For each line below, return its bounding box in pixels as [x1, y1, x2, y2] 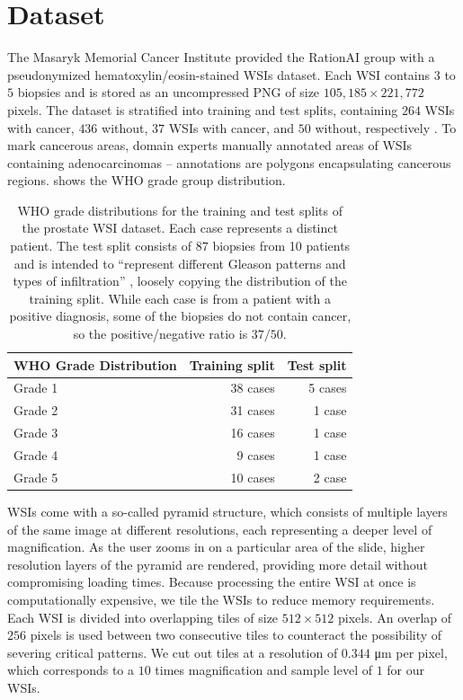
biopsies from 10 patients [212, 236, 351, 255]
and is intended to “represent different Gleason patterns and [13, 253, 346, 272]
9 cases [236, 446, 275, 464]
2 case [313, 467, 347, 486]
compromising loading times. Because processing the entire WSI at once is [7, 572, 416, 591]
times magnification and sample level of [155, 660, 372, 679]
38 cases [230, 378, 275, 397]
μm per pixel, [374, 642, 448, 661]
